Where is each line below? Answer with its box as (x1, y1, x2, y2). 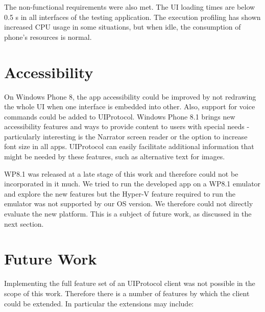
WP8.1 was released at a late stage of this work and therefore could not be (4, 168, 238, 179)
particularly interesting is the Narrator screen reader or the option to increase (4, 131, 248, 141)
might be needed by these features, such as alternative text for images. (4, 151, 225, 162)
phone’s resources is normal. (4, 31, 92, 42)
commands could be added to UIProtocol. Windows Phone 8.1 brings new (4, 111, 235, 122)
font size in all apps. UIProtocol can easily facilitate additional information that (4, 141, 254, 152)
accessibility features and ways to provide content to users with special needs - (4, 121, 250, 132)
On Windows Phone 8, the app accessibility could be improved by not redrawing (4, 91, 256, 102)
